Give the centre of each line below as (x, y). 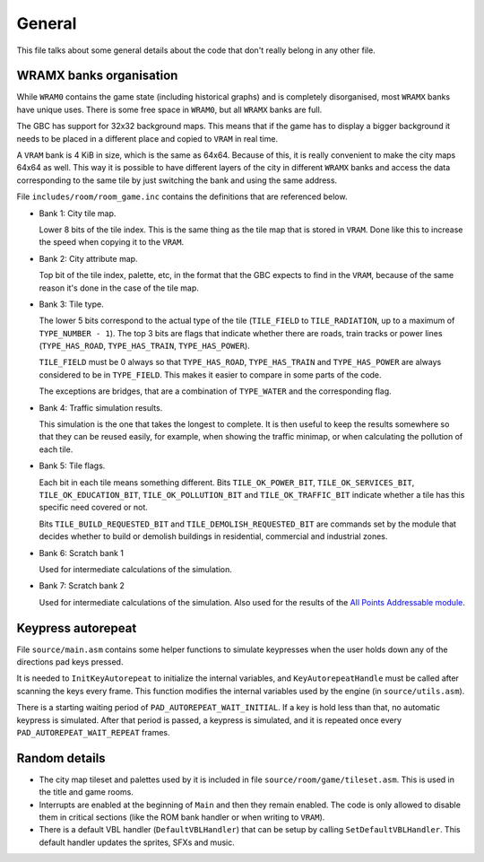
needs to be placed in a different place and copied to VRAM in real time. (147, 138)
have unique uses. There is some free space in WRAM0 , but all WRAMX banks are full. (169, 109)
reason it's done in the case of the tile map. (119, 288)
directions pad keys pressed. (70, 662)
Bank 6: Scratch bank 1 (82, 553)
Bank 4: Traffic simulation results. (101, 407)
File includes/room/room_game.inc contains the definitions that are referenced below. (182, 196)
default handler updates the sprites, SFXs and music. (137, 842)
